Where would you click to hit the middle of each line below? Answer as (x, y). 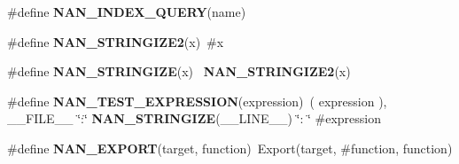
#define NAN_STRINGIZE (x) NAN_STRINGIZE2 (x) (179, 71)
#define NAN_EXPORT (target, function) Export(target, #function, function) (230, 148)
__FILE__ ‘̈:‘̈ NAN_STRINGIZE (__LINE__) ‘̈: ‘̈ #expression (194, 118)
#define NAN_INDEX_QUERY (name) (127, 12)
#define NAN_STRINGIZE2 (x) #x (116, 41)
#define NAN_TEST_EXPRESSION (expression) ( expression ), (197, 101)
